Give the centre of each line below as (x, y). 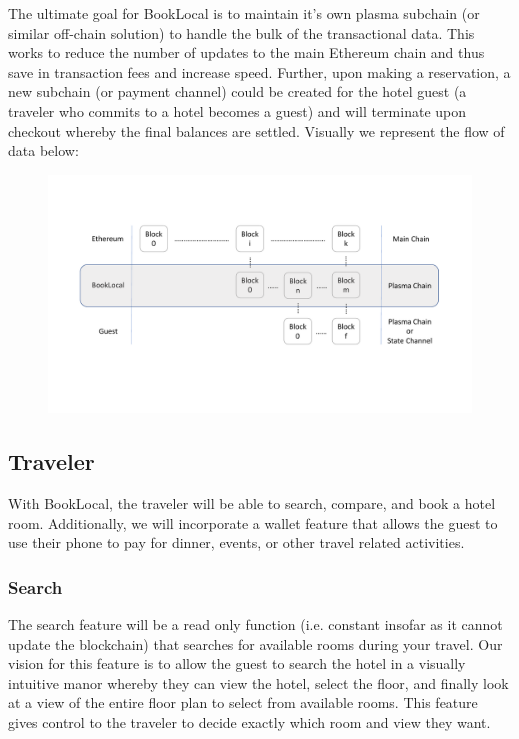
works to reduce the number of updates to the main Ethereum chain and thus (246, 52)
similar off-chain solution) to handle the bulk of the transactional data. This (241, 32)
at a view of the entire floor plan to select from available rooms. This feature (243, 702)
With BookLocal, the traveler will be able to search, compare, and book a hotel (252, 503)
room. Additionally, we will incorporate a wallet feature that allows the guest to (253, 522)
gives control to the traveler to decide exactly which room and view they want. (249, 722)
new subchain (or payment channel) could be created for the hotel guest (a (237, 91)
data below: (43, 150)
